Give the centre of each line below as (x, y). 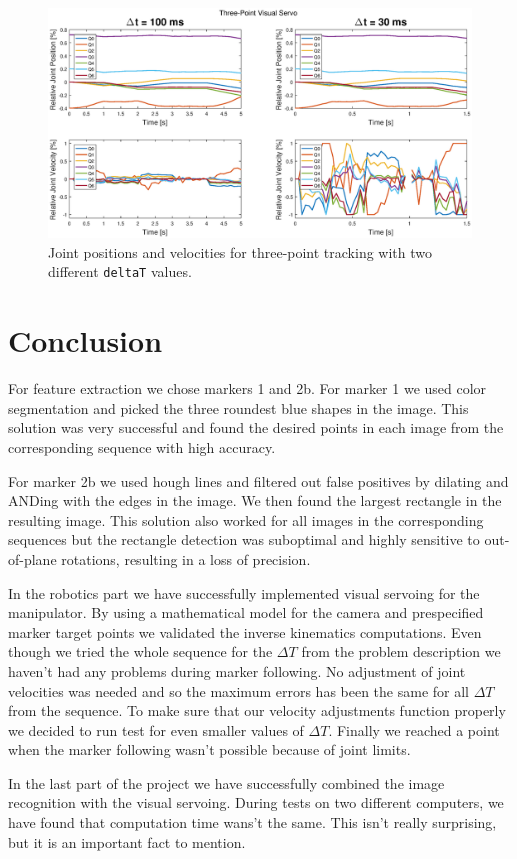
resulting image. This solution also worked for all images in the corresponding (246, 519)
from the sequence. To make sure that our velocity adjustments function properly (257, 710)
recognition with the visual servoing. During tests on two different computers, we (256, 802)
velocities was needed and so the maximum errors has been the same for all (238, 690)
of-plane (32, 558)
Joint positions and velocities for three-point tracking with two (240, 251)
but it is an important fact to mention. (127, 841)
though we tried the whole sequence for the (140, 651)
